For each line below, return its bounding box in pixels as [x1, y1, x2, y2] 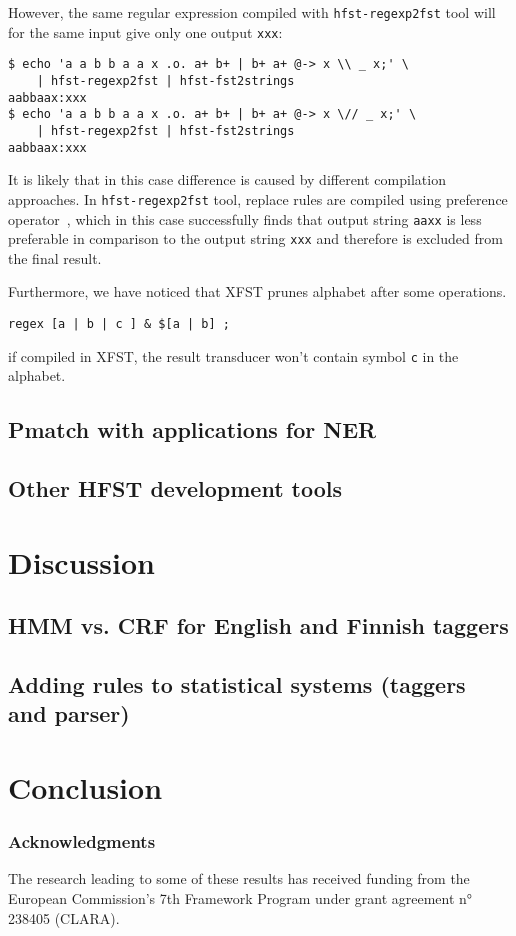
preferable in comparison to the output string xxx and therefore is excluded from [8, 228, 503, 249]
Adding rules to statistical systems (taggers [8, 669, 466, 700]
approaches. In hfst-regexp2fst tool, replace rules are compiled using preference [8, 188, 508, 209]
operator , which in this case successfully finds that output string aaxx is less [8, 208, 482, 229]
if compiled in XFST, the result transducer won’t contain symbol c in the [8, 345, 459, 366]
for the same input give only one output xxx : [8, 21, 283, 42]
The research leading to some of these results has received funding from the [8, 868, 470, 889]
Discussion [8, 541, 155, 582]
